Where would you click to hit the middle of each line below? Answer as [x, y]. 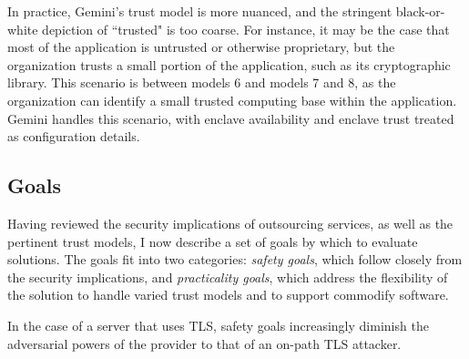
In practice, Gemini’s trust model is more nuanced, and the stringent [200, 11]
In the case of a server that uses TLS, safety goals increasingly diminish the [218, 325]
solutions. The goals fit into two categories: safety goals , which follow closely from [235, 259]
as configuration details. [74, 136]
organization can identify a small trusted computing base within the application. [232, 100]
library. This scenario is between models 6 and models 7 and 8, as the [202, 82]
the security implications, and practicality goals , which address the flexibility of [228, 277]
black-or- [420, 11]
